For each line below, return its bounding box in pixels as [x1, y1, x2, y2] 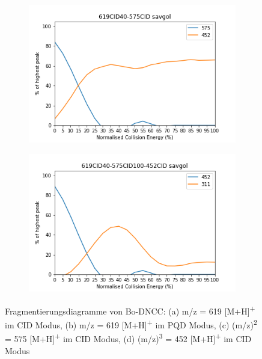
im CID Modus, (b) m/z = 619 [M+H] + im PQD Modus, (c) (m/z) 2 [5, 317, 257, 331]
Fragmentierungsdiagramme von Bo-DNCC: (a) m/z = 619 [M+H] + [5, 302, 255, 317]
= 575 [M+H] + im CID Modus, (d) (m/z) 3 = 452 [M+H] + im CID [5, 331, 252, 345]
